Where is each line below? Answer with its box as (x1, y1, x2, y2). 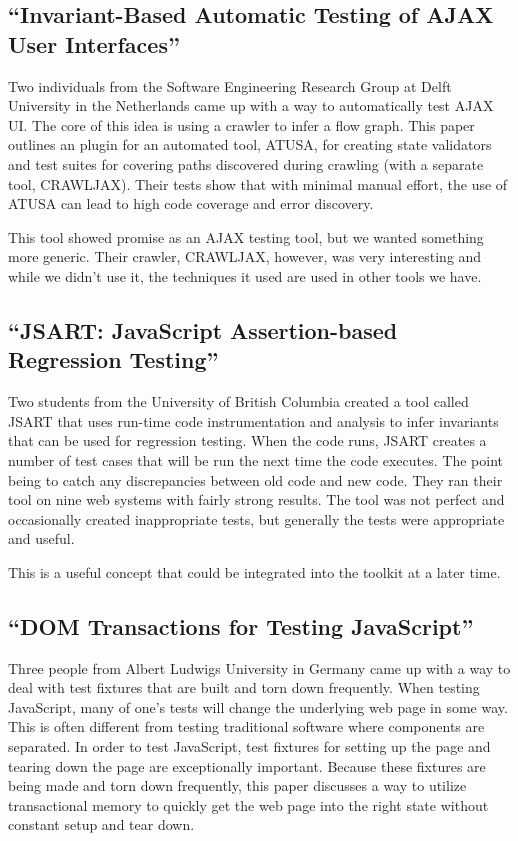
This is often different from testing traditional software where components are (8, 716, 485, 737)
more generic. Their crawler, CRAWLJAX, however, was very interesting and (8, 246, 482, 267)
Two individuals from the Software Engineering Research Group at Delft (8, 75, 452, 96)
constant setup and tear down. (8, 814, 195, 835)
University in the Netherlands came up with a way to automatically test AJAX (8, 95, 494, 116)
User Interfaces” (8, 28, 180, 59)
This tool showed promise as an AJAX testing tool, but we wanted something (8, 226, 484, 247)
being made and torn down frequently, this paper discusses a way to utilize (8, 775, 467, 796)
